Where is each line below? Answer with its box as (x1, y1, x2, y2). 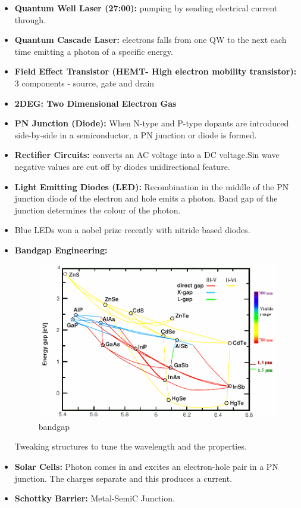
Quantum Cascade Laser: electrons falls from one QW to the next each (14, 33, 287, 46)
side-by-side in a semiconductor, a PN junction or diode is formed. (14, 128, 257, 141)
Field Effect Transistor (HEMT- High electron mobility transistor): (14, 65, 297, 78)
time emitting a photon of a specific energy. (14, 45, 173, 57)
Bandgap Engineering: (14, 243, 108, 256)
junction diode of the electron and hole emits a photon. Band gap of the (14, 192, 278, 205)
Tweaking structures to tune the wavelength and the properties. (14, 440, 247, 453)
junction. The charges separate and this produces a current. (14, 472, 233, 484)
